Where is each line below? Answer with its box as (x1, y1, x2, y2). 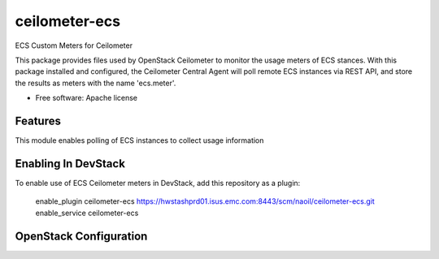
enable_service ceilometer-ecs (35, 208, 139, 218)
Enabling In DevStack (15, 157, 126, 171)
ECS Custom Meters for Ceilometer (15, 41, 133, 50)
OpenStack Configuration (15, 229, 148, 243)
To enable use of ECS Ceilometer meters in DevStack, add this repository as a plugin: (15, 178, 301, 188)
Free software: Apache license (35, 93, 138, 103)
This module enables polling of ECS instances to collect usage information (15, 136, 264, 145)
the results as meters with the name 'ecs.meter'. (15, 78, 176, 88)
